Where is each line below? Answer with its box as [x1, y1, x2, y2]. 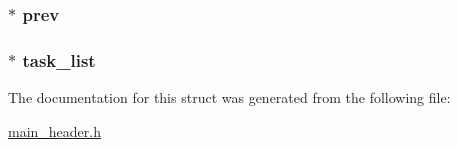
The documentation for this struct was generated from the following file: [8, 87, 451, 108]
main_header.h [8, 120, 102, 141]
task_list [22, 47, 96, 72]
